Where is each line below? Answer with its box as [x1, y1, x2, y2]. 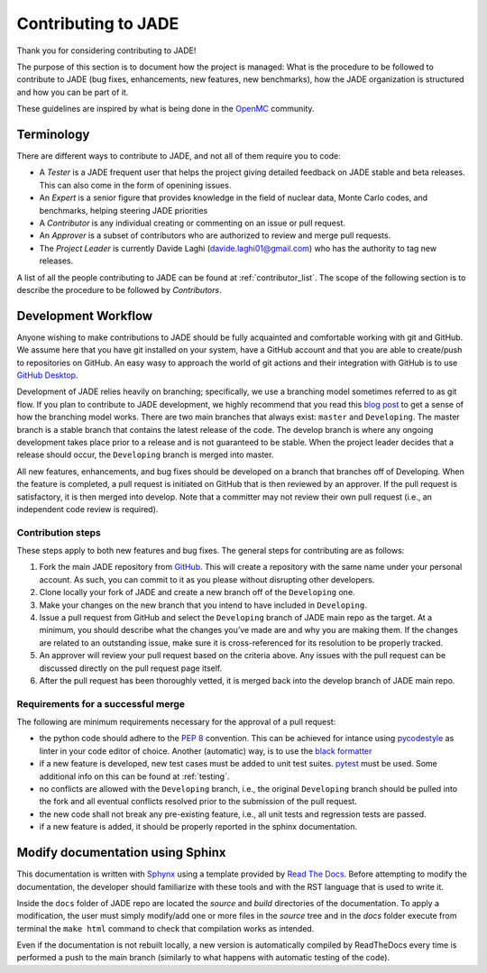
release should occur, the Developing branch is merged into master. [16, 449, 274, 460]
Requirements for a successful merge [16, 697, 185, 710]
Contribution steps [16, 526, 101, 538]
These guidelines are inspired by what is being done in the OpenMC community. [16, 104, 315, 115]
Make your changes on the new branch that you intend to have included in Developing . [39, 600, 367, 610]
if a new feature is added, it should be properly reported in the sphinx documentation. [39, 822, 358, 832]
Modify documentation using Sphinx [16, 845, 226, 860]
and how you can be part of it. [16, 87, 129, 97]
